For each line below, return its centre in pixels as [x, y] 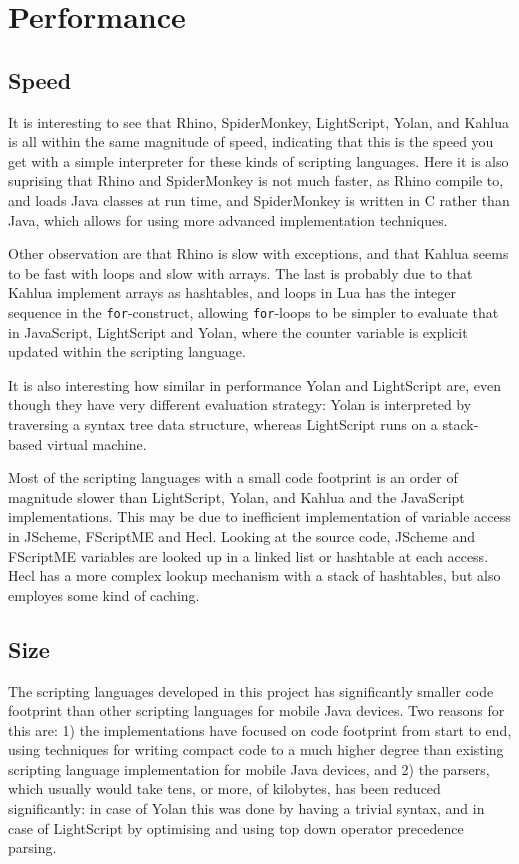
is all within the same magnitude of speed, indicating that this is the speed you [251, 141]
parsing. [32, 847]
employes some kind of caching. [104, 594]
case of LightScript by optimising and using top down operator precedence [236, 827]
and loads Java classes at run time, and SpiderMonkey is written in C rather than [259, 199]
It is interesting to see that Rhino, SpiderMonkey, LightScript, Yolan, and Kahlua [258, 121]
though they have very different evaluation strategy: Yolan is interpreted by [240, 404]
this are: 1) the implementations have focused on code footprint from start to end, [260, 729]
